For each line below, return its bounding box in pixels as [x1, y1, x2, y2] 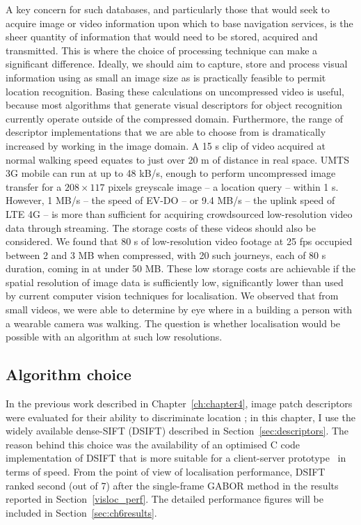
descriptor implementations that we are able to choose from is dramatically [6, 125, 326, 139]
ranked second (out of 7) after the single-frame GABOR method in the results [6, 478, 339, 492]
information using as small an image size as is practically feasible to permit [6, 70, 326, 84]
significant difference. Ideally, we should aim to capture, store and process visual [6, 56, 348, 71]
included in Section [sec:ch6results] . [6, 505, 157, 519]
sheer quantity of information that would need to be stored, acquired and [6, 29, 318, 44]
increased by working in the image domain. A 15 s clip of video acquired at [6, 138, 326, 152]
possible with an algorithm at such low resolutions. [6, 329, 223, 344]
